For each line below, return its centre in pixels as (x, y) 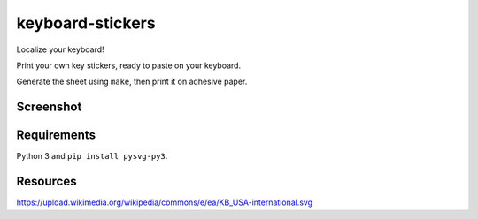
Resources (46, 181)
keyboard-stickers (86, 23)
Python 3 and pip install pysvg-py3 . (92, 156)
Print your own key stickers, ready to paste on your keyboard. (129, 65)
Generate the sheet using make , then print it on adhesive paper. (132, 82)
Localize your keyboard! (60, 49)
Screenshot (49, 107)
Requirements (56, 136)
